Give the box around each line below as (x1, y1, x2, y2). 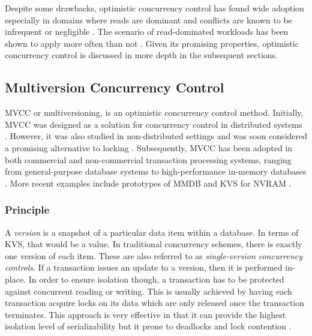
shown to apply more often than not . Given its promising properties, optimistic (5, 37, 299, 49)
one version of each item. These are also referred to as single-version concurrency (5, 249, 303, 262)
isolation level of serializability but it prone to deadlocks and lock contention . (5, 320, 292, 332)
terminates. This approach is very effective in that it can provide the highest (5, 308, 286, 320)
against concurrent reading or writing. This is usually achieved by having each (5, 284, 292, 297)
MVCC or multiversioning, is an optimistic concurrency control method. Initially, (5, 106, 304, 119)
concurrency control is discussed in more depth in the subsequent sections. (5, 49, 278, 61)
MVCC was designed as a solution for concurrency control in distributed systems (5, 118, 302, 130)
